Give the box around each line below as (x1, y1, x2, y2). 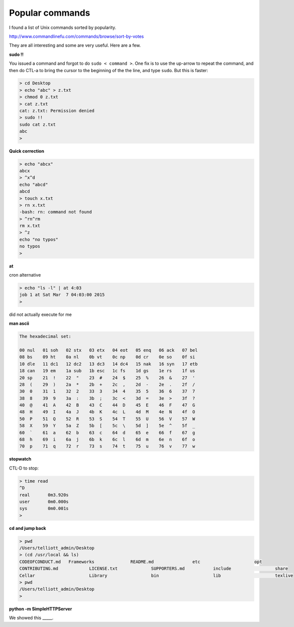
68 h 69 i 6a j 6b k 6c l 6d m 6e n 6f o (19, 437, 196, 443)
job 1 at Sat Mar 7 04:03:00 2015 (19, 292, 105, 298)
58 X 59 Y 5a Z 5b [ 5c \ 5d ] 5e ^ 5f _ (19, 423, 196, 429)
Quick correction (9, 148, 44, 154)
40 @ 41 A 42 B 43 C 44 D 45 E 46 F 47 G (19, 402, 196, 408)
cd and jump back (9, 525, 47, 531)
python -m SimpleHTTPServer (9, 606, 72, 612)
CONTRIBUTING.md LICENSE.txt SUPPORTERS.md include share (19, 566, 289, 572)
